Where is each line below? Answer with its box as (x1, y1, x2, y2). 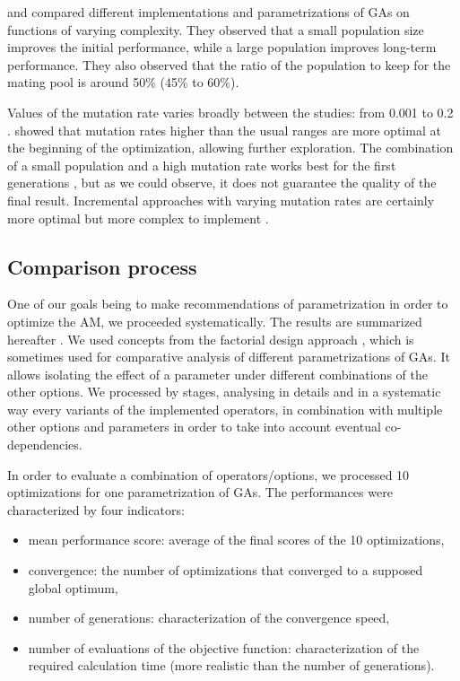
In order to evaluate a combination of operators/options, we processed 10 (7, 465, 410, 484)
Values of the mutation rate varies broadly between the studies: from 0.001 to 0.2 (7, 102, 454, 121)
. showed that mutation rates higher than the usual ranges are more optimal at (7, 120, 441, 139)
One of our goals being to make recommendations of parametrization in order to (7, 294, 448, 313)
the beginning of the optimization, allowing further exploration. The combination (7, 138, 454, 157)
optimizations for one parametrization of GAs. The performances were (7, 483, 393, 502)
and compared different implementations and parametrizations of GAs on (7, 3, 410, 21)
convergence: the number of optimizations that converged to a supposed (28, 561, 423, 580)
